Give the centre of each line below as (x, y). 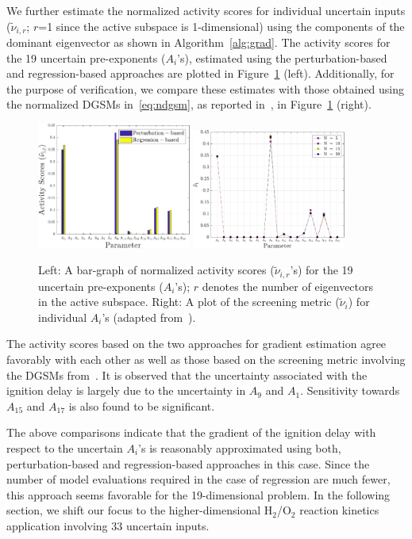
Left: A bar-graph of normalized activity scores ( (156, 270)
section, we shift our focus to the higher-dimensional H (140, 510)
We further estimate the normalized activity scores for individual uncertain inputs (206, 10)
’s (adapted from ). (149, 317)
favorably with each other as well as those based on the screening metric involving (206, 359)
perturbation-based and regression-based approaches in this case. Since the (188, 463)
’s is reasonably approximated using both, (240, 448)
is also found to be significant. (142, 405)
